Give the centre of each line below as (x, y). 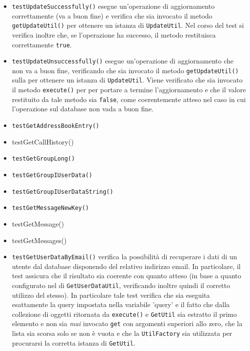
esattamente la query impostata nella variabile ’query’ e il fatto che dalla (121, 304)
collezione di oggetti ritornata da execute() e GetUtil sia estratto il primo (124, 314)
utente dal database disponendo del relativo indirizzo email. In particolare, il (126, 266)
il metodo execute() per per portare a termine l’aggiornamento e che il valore (129, 90)
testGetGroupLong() (43, 159)
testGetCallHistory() (43, 141)
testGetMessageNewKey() (50, 208)
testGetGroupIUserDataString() (63, 192)
